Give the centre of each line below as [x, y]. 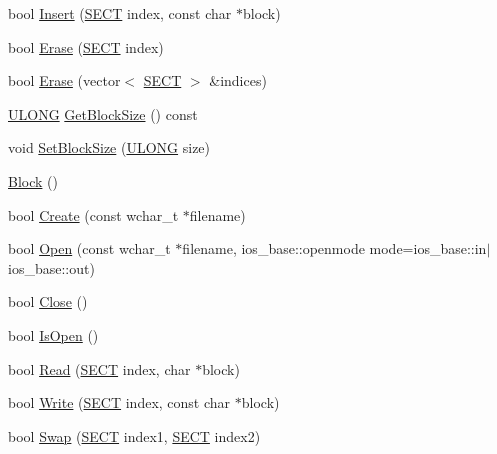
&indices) [238, 80]
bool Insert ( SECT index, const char [120, 13]
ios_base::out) [51, 267]
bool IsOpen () [53, 334]
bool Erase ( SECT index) [86, 46]
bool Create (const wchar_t [93, 214]
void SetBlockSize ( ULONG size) [109, 147]
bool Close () [48, 301]
